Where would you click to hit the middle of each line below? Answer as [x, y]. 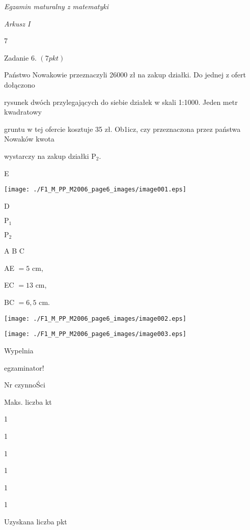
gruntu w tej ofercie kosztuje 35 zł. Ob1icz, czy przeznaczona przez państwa [122, 129]
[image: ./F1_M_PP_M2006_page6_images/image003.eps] [95, 334]
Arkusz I [17, 23]
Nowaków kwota [29, 139]
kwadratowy [23, 112]
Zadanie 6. [20, 57]
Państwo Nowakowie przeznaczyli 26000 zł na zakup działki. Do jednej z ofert [125, 75]
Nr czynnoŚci [25, 385]
